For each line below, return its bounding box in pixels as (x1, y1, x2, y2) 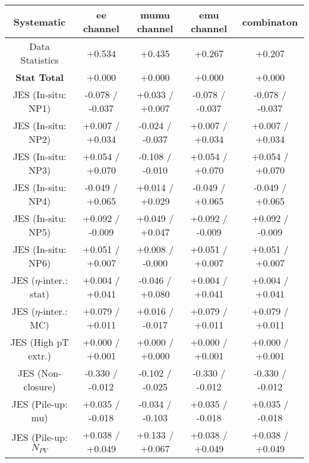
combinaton (242, 14, 298, 29)
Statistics (20, 53, 59, 67)
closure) (23, 380, 56, 393)
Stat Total (15, 70, 64, 84)
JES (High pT (10, 335, 69, 349)
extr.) (28, 349, 51, 362)
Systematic (13, 14, 66, 29)
